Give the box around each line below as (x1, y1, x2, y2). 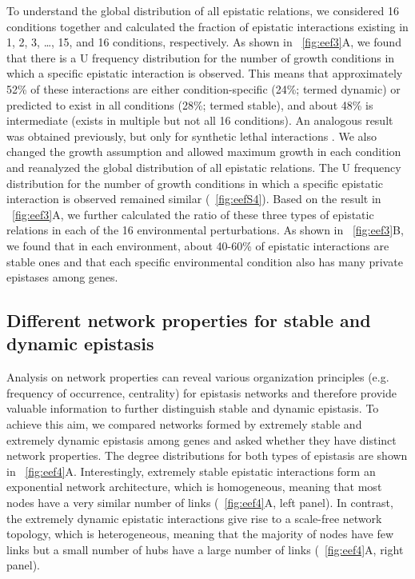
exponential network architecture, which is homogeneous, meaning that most (6, 478, 382, 495)
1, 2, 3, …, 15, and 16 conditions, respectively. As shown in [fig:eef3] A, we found (6, 34, 401, 50)
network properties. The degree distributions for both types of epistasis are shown (6, 447, 408, 464)
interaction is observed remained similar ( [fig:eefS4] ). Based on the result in (6, 190, 381, 207)
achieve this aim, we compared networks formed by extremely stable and (6, 416, 362, 433)
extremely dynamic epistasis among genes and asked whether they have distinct (6, 431, 397, 448)
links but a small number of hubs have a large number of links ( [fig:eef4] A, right (6, 541, 404, 557)
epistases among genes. (6, 269, 118, 286)
